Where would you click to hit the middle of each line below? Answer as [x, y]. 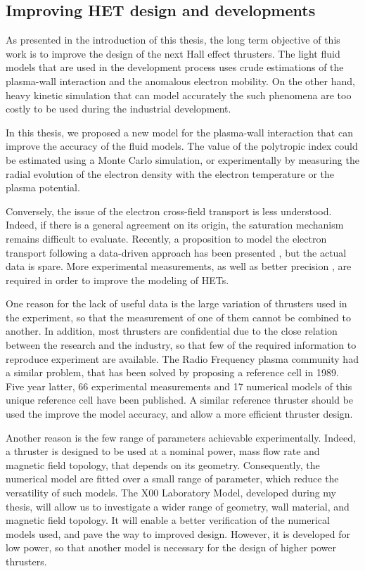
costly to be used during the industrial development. [119, 109]
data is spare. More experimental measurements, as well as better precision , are [179, 266]
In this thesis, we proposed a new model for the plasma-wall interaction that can [179, 132]
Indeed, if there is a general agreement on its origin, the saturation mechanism [175, 225]
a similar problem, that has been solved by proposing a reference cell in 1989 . [172, 372]
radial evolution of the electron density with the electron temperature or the [170, 173]
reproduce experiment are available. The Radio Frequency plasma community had [182, 358]
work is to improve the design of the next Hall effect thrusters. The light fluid [173, 53]
